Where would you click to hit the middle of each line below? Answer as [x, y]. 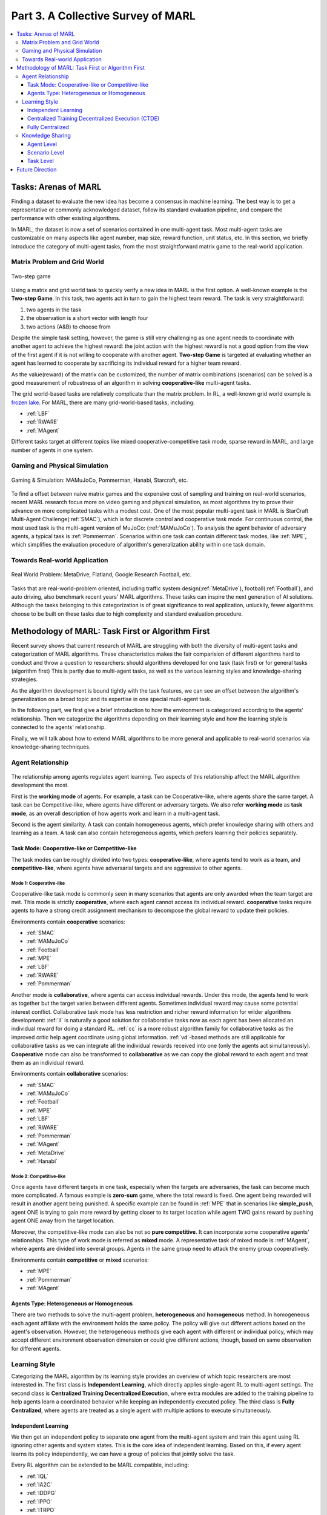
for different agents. [36, 1348]
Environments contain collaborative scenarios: [70, 1074]
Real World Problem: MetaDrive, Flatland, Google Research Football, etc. [101, 574]
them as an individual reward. [48, 1062]
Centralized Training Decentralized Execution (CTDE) [94, 119]
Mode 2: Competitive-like [38, 1176]
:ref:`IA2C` [39, 1484]
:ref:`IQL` [37, 1476]
